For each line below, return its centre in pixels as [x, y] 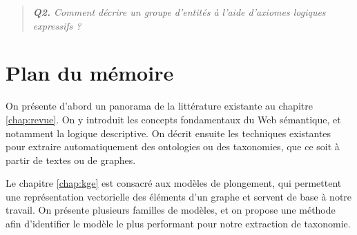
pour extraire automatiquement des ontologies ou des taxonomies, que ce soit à [173, 146]
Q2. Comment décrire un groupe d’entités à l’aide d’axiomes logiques [179, 12]
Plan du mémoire [90, 73]
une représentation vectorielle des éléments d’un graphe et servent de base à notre [179, 196]
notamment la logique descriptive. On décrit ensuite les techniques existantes [168, 133]
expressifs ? [57, 25]
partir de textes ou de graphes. [71, 160]
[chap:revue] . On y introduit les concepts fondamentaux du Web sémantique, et [173, 119]
